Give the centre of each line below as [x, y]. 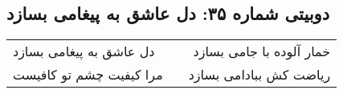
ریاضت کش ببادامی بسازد [259, 75]
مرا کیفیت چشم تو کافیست [88, 75]
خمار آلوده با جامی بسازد [262, 51]
